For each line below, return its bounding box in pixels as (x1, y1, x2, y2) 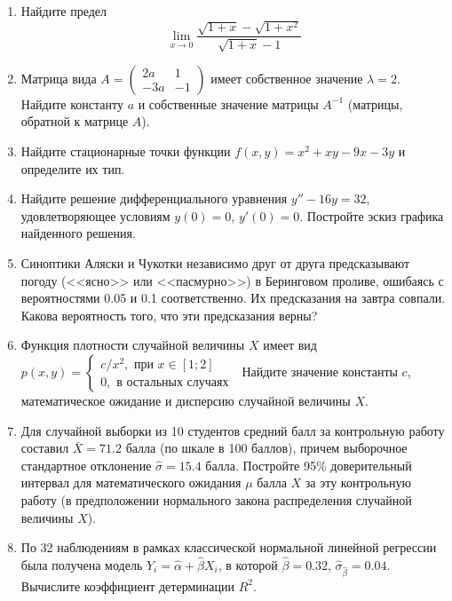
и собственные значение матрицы (138, 94, 319, 113)
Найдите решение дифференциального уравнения (20, 189, 288, 208)
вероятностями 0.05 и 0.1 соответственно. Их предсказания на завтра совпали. (20, 289, 446, 307)
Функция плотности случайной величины (20, 336, 245, 354)
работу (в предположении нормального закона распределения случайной (20, 490, 412, 509)
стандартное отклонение (20, 455, 152, 474)
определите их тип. (20, 159, 125, 178)
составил (20, 439, 69, 457)
